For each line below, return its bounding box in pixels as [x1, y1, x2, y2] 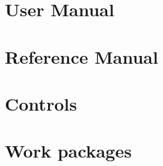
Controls [5, 91, 77, 115]
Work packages [5, 138, 132, 163]
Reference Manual [5, 44, 158, 69]
